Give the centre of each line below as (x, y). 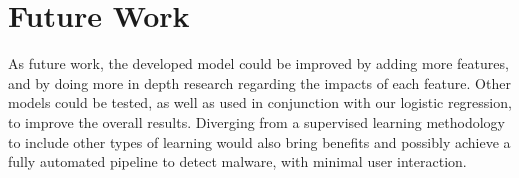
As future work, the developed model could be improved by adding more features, (258, 63)
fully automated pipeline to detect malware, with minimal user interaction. (237, 161)
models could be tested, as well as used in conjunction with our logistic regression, (260, 102)
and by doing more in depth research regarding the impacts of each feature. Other (259, 82)
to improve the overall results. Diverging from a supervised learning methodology (257, 121)
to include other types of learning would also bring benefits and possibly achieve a (259, 141)
